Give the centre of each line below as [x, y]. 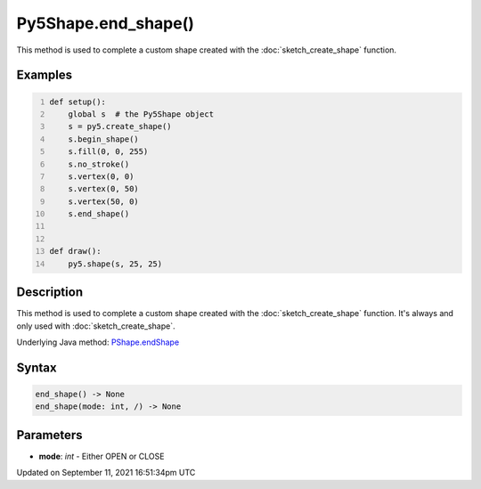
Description [50, 293]
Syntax [37, 367]
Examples [45, 75]
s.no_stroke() [99, 164]
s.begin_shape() [104, 139]
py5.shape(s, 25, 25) [115, 264]
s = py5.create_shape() [120, 126]
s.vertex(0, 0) [101, 176]
